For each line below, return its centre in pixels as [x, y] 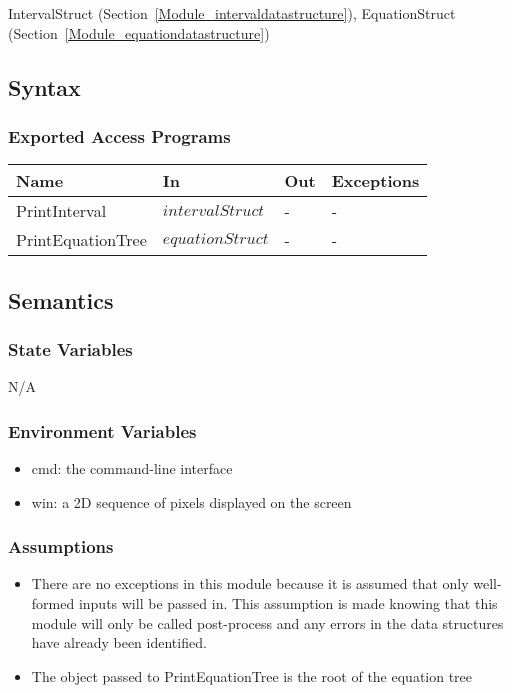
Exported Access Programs [119, 135]
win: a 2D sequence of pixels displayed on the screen [191, 501]
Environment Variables [102, 430]
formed [53, 603]
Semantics [61, 299]
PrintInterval [61, 211]
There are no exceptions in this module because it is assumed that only [250, 583]
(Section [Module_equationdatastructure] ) [139, 32]
